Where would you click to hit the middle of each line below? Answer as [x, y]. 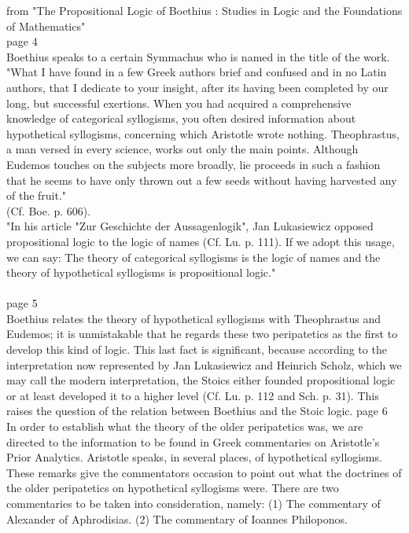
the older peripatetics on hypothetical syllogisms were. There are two [173, 488]
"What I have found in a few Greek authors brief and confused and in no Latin [197, 72]
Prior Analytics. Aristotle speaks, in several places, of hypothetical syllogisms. [194, 457]
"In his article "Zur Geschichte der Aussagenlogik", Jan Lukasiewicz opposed [190, 226]
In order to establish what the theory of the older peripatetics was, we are [185, 426]
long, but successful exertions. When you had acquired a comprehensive [179, 103]
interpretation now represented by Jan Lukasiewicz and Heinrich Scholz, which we [204, 364]
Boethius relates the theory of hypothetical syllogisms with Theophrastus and [194, 318]
